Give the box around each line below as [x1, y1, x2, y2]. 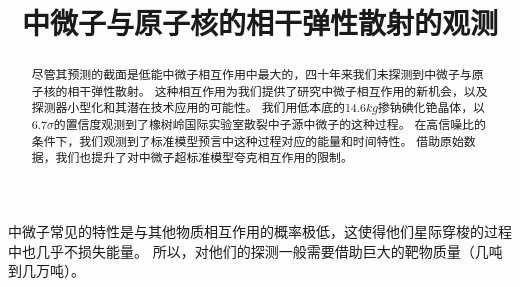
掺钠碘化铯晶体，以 [377, 99, 485, 116]
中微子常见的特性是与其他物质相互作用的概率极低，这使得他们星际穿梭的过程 [8, 221, 512, 242]
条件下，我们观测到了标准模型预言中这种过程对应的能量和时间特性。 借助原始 [31, 132, 464, 149]
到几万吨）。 [8, 260, 85, 281]
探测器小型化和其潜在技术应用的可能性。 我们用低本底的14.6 [31, 99, 367, 116]
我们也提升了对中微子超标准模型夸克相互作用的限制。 [55, 149, 353, 166]
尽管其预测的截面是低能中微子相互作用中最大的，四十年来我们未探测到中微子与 [31, 66, 472, 83]
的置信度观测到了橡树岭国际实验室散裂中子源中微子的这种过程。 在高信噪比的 [53, 116, 486, 133]
